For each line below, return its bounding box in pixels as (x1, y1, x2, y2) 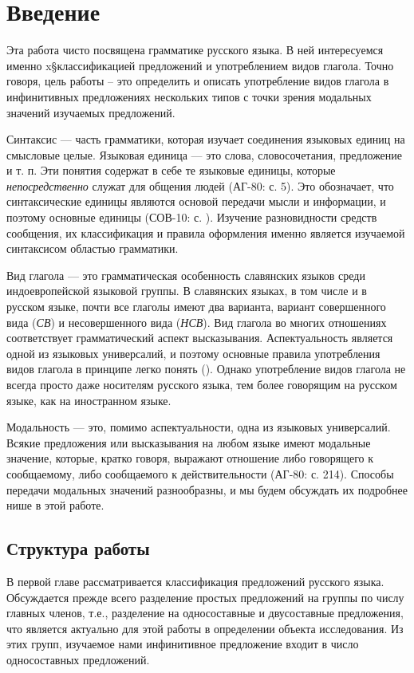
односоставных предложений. (6, 651, 150, 667)
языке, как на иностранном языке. (6, 392, 172, 408)
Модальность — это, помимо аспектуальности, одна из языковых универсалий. (6, 419, 391, 435)
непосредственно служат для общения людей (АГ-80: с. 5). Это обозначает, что (6, 177, 394, 194)
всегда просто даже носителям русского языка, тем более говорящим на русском (6, 376, 397, 392)
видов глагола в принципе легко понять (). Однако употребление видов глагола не (6, 360, 406, 377)
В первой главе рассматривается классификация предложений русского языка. (6, 573, 384, 589)
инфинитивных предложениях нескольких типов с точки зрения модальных (6, 88, 372, 104)
